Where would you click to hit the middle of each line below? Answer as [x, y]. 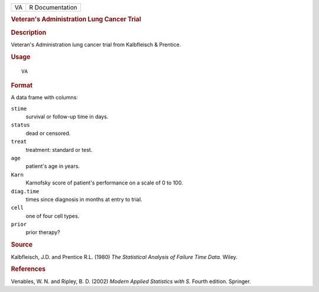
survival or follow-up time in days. [67, 117]
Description [29, 33]
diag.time [25, 191]
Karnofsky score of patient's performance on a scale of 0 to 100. [104, 183]
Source [22, 245]
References [28, 269]
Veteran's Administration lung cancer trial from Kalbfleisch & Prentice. [96, 44]
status [20, 125]
